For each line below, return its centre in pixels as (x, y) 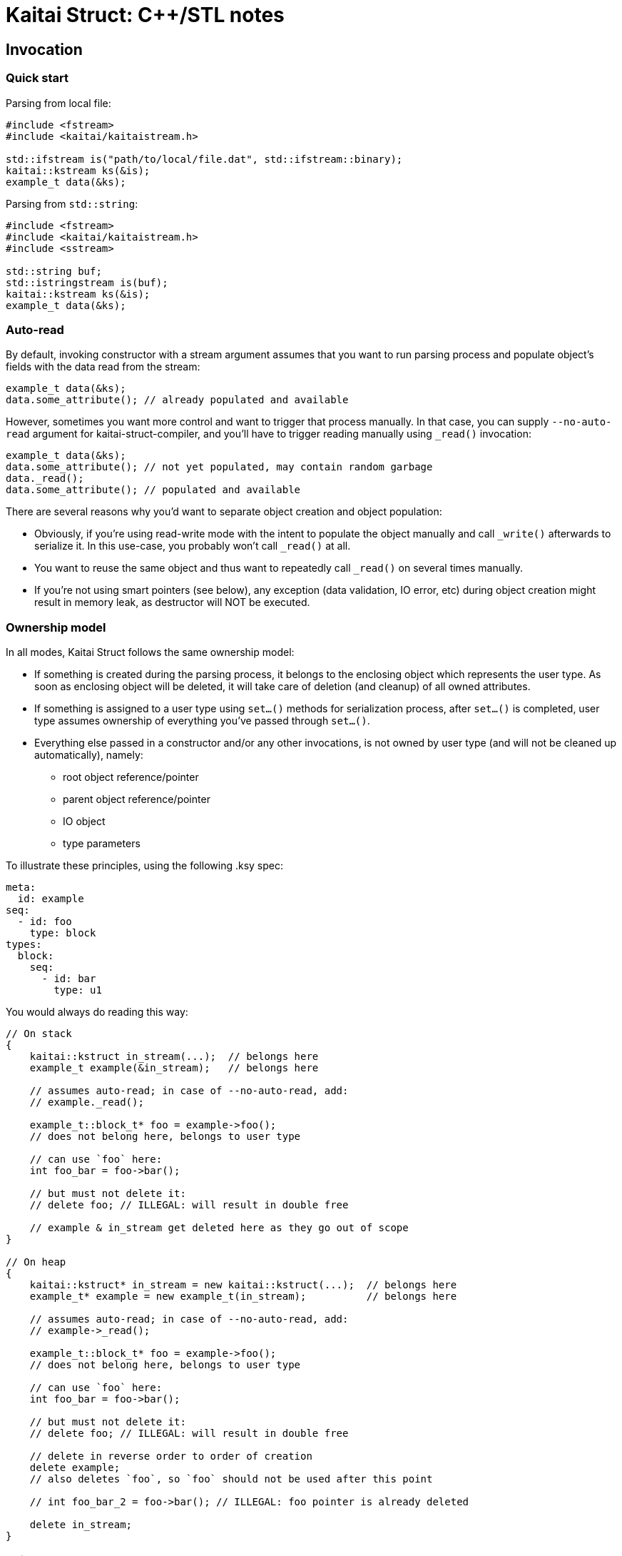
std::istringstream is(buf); (87, 282)
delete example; (75, 1468)
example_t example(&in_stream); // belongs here (174, 1068)
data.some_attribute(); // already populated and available (177, 400)
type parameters (102, 844)
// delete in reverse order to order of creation (171, 1456)
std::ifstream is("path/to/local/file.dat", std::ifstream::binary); (204, 159)
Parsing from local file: (58, 103)
